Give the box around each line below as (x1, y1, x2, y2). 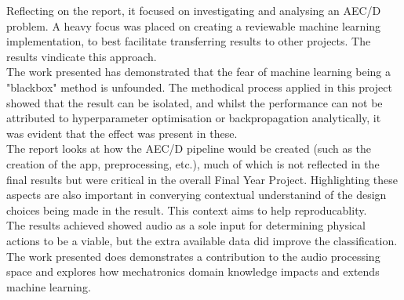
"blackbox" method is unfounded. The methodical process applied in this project (6, 78, 392, 95)
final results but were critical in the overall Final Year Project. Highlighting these (6, 171, 399, 187)
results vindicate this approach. (6, 48, 157, 64)
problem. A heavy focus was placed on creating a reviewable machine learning (6, 17, 381, 34)
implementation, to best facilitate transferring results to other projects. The (6, 33, 371, 49)
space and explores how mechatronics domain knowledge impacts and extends (6, 263, 380, 280)
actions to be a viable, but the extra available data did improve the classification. (6, 232, 398, 248)
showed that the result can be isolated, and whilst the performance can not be (6, 94, 383, 110)
